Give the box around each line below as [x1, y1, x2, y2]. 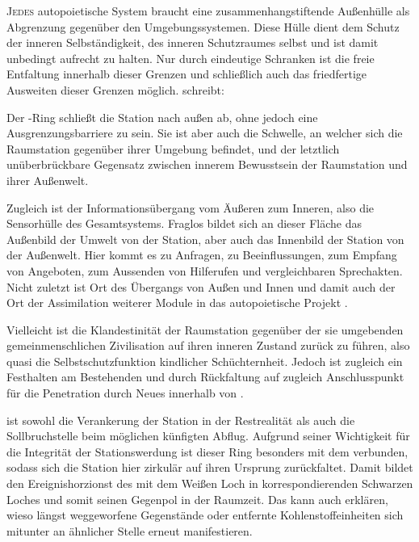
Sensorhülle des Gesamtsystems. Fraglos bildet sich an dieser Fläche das [6, 215, 362, 232]
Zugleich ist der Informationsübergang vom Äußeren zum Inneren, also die [6, 199, 375, 216]
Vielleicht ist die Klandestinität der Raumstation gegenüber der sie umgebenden [6, 321, 404, 338]
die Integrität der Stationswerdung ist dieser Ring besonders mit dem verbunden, [6, 443, 409, 460]
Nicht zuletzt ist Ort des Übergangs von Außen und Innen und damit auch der [6, 278, 396, 295]
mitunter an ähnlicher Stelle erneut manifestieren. [6, 522, 253, 539]
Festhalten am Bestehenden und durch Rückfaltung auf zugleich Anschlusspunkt [6, 368, 404, 385]
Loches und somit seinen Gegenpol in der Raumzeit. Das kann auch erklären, [6, 490, 388, 507]
